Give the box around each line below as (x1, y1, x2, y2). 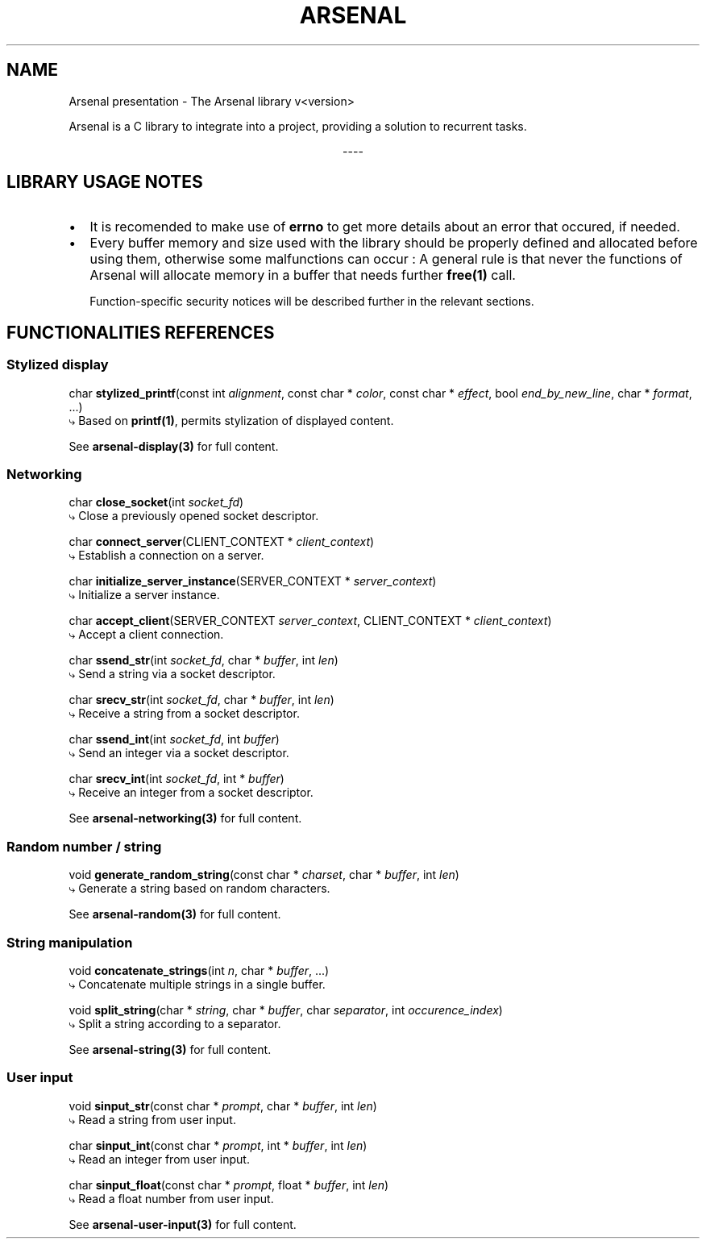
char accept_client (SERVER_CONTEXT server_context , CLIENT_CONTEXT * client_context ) (69, 614, 552, 628)
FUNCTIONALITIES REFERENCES (6, 322, 275, 343)
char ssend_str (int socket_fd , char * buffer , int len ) (69, 653, 338, 668)
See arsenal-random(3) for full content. (69, 907, 281, 922)
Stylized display (6, 356, 109, 373)
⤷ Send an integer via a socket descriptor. (69, 746, 289, 760)
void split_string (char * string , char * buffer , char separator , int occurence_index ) (69, 1002, 503, 1017)
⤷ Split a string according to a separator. (69, 1016, 281, 1031)
